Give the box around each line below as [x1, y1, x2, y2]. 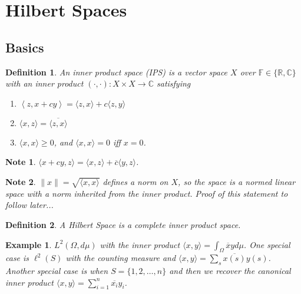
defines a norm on [102, 175, 168, 187]
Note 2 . [5, 175, 36, 187]
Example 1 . [5, 238, 52, 250]
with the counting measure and [65, 252, 176, 264]
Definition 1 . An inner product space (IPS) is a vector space [5, 65, 228, 78]
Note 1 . [5, 156, 36, 168]
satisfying [156, 77, 191, 90]
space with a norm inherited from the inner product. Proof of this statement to [5, 187, 288, 199]
